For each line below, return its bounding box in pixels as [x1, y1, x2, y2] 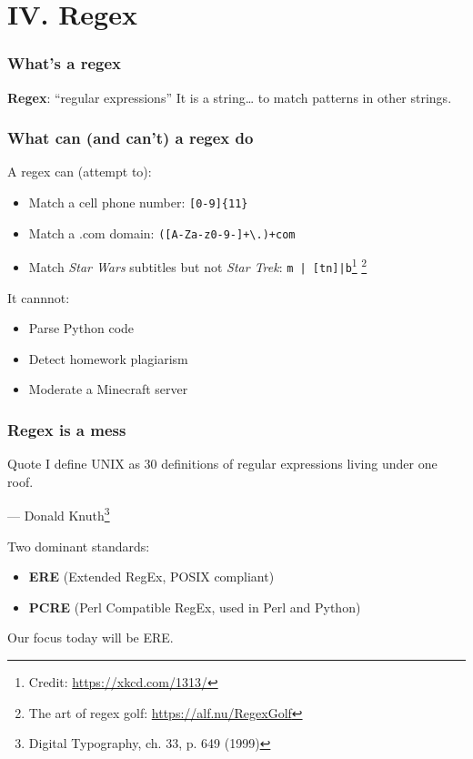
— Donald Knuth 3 [7, 503, 110, 525]
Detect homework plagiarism [28, 349, 188, 368]
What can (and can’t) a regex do [7, 126, 254, 149]
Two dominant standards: [7, 536, 150, 555]
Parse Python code [28, 319, 135, 338]
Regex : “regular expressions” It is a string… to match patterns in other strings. [7, 87, 452, 106]
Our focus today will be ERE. [7, 628, 174, 647]
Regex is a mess [7, 418, 126, 440]
